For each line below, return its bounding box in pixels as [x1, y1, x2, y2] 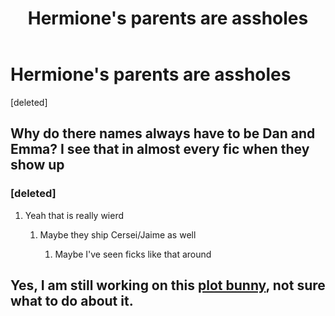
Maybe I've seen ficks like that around [54, 248, 212, 260]
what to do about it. [10, 293, 134, 310]
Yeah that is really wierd [24, 209, 125, 221]
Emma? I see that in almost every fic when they [10, 141, 310, 158]
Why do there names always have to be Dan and [10, 125, 316, 142]
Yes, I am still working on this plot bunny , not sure [10, 277, 326, 294]
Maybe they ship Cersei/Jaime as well [39, 228, 197, 241]
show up [10, 157, 65, 174]
